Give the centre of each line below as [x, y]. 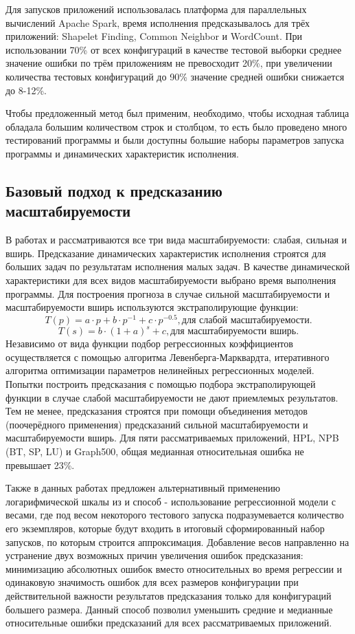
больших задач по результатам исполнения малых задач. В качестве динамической [178, 266]
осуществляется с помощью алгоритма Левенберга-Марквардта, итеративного [168, 357]
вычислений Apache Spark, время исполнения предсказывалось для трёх [158, 22]
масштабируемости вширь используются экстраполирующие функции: [152, 307]
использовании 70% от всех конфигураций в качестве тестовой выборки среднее [174, 49]
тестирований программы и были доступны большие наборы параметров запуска [175, 140]
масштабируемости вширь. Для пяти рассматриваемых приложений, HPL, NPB [172, 438]
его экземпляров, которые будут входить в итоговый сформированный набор [165, 528]
